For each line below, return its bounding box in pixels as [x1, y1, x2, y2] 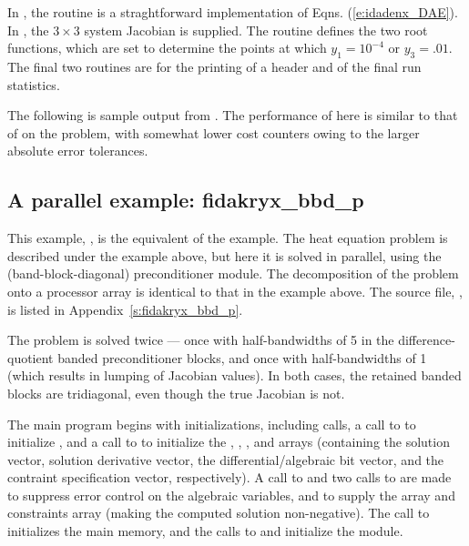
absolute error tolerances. [7, 141, 148, 160]
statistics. [7, 75, 60, 94]
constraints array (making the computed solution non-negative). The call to [7, 503, 430, 522]
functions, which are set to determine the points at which [7, 38, 327, 57]
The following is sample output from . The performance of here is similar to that [7, 106, 458, 125]
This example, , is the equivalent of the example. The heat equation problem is [7, 228, 448, 248]
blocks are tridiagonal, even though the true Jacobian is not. [7, 383, 345, 402]
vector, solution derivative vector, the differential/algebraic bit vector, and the [7, 450, 444, 469]
